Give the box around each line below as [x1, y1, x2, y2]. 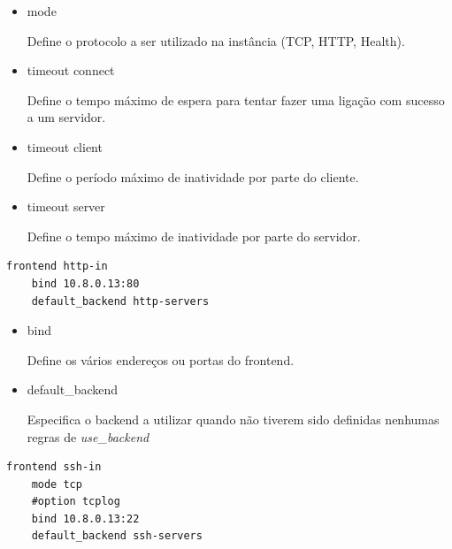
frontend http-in [6, 260, 108, 273]
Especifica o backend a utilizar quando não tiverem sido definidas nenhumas [27, 409, 440, 428]
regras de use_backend [27, 427, 149, 446]
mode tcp [31, 477, 82, 491]
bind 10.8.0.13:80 [31, 277, 140, 290]
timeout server [27, 197, 105, 216]
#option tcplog [31, 495, 120, 508]
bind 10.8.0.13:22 [31, 512, 140, 525]
